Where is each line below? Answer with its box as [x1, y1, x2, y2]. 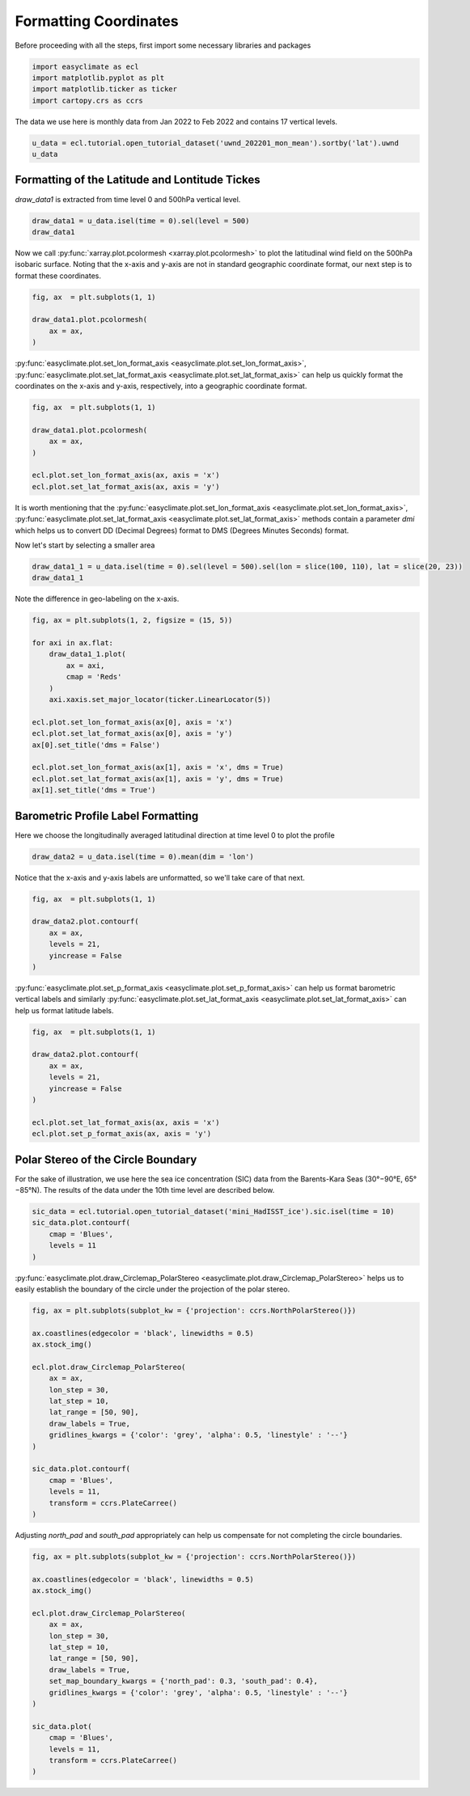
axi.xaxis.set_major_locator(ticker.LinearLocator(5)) [49, 695, 271, 704]
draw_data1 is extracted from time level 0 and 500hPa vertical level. [15, 194, 241, 204]
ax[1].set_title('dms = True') [32, 785, 157, 795]
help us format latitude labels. [15, 1005, 114, 1015]
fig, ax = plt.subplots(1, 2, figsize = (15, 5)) [32, 615, 233, 625]
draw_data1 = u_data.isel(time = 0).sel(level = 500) [32, 216, 250, 226]
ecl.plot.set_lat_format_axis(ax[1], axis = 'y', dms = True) [32, 774, 284, 784]
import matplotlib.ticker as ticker [32, 85, 178, 94]
